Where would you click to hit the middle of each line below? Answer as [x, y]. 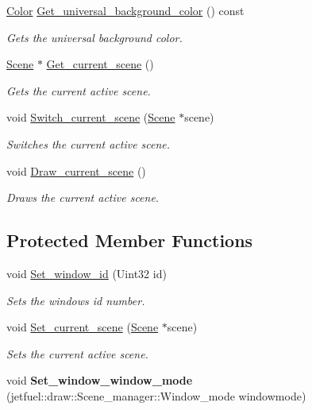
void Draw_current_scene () [76, 170]
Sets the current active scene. [77, 353]
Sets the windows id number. [76, 300]
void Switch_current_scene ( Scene [91, 117]
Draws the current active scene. [83, 197]
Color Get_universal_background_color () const [125, 10]
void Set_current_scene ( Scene [83, 327]
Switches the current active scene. [89, 143]
